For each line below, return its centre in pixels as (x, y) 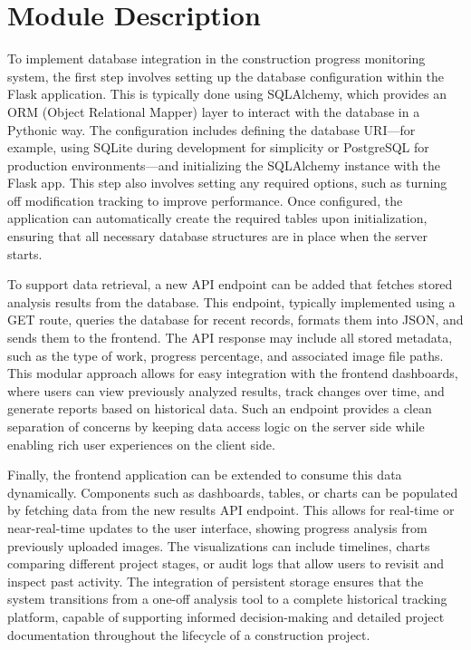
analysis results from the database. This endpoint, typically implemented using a (231, 301)
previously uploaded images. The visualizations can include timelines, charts (219, 545)
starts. (25, 253)
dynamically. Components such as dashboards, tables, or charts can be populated (233, 492)
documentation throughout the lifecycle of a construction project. (189, 634)
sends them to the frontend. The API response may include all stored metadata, (230, 338)
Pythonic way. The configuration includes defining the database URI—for (211, 129)
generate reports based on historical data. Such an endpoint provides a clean (220, 408)
